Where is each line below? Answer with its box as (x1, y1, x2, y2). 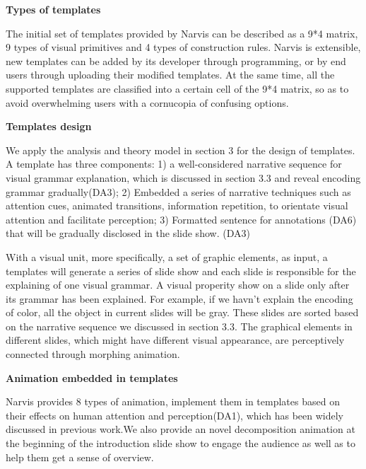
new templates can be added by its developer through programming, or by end (6, 53, 346, 68)
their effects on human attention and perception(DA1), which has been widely (6, 407, 343, 422)
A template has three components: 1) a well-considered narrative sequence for (6, 156, 342, 171)
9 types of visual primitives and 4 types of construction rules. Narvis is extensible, (6, 40, 361, 54)
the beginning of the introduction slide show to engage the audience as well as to (6, 436, 355, 451)
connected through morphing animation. (6, 347, 180, 361)
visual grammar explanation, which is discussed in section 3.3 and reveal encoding (6, 170, 361, 185)
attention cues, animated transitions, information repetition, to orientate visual (6, 198, 348, 213)
